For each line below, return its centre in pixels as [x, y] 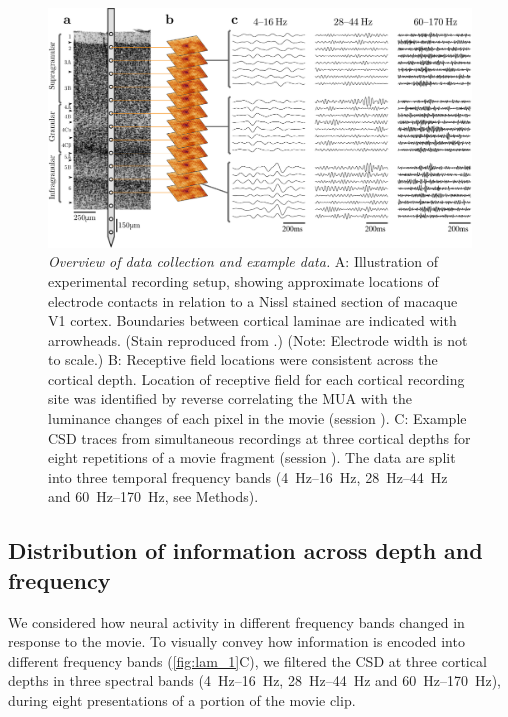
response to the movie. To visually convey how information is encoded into [236, 641]
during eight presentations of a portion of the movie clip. [182, 700]
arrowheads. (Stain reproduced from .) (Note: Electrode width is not [258, 339]
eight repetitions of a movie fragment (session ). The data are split [252, 457]
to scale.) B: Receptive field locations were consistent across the [243, 359]
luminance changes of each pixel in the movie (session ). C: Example [257, 418]
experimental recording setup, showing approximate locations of [243, 280]
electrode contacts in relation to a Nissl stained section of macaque [253, 300]
